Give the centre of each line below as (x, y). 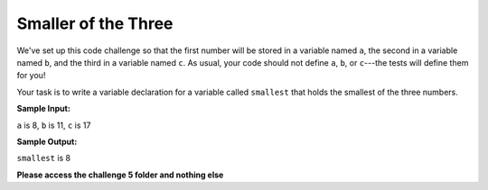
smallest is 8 (44, 158)
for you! (31, 76)
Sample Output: (47, 141)
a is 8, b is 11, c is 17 (54, 125)
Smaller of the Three (95, 23)
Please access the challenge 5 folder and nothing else (120, 175)
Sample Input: (44, 109)
